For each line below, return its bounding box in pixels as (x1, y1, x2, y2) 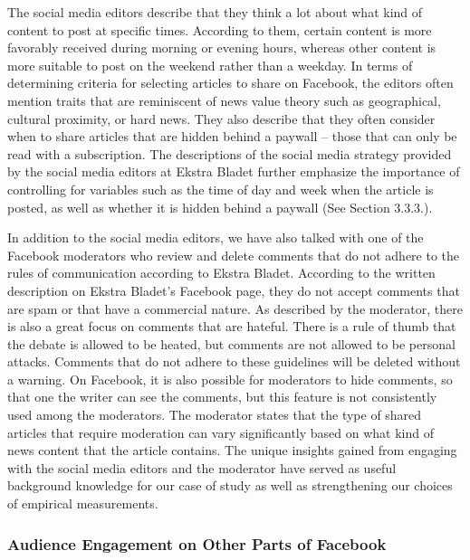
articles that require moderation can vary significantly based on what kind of (7, 422, 435, 441)
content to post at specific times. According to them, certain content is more (7, 20, 432, 39)
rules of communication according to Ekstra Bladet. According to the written (7, 263, 436, 282)
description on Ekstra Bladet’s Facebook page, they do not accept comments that (7, 280, 460, 299)
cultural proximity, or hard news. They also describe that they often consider (7, 109, 436, 128)
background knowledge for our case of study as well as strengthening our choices (7, 476, 453, 495)
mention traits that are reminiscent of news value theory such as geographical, (7, 90, 441, 109)
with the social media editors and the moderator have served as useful (7, 458, 397, 477)
